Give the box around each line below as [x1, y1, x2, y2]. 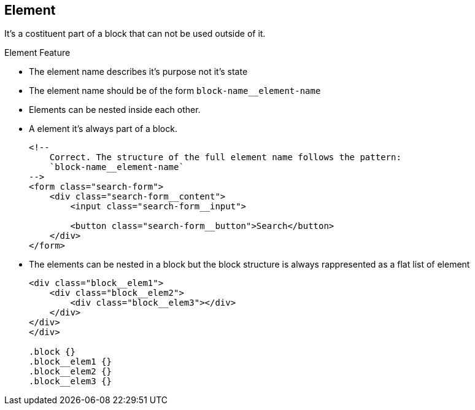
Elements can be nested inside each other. [29, 104, 201, 115]
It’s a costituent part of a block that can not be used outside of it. [4, 28, 266, 39]
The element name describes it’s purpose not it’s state [29, 66, 248, 77]
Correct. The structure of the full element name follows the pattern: [49, 152, 401, 163]
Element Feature [4, 47, 71, 58]
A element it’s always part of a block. [29, 123, 177, 134]
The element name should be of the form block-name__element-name [29, 85, 321, 96]
